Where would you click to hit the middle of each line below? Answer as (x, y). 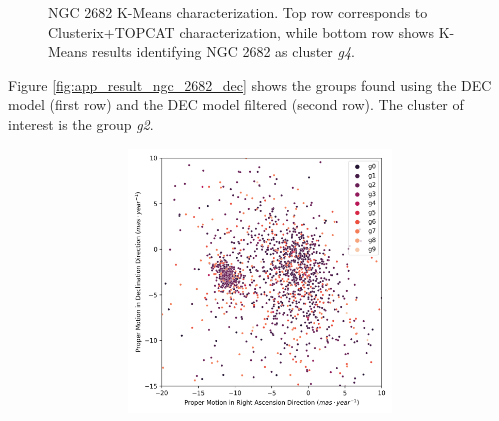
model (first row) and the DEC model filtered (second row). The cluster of (236, 104)
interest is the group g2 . (81, 123)
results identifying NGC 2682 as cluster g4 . (224, 51)
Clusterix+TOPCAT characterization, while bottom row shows (241, 31)
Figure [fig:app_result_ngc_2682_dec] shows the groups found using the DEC (250, 84)
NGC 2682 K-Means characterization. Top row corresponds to (238, 12)
